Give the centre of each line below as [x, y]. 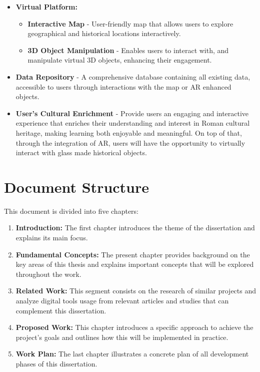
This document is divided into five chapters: [71, 211]
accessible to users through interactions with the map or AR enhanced [123, 86]
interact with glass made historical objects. [81, 152]
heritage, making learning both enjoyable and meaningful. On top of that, [129, 132]
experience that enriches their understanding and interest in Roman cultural [133, 123]
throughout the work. [48, 274]
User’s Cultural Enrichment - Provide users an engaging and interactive [132, 113]
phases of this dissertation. [56, 363]
